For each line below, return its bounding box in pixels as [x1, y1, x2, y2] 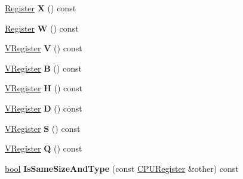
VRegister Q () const [5, 142, 82, 155]
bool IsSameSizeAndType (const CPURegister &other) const [5, 162, 239, 174]
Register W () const [5, 21, 79, 34]
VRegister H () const [5, 82, 83, 94]
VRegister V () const [5, 42, 82, 54]
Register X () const [5, 2, 76, 14]
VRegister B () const [5, 61, 82, 74]
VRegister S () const [5, 122, 81, 134]
